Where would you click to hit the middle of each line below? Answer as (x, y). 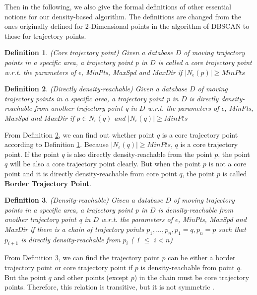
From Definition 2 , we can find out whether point (80, 134)
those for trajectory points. (45, 36)
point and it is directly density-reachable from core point (91, 173)
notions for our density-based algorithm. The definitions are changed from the (123, 16)
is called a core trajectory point (205, 62)
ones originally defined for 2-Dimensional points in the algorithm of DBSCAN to (127, 26)
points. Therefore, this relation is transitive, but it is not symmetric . (110, 287)
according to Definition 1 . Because (57, 144)
